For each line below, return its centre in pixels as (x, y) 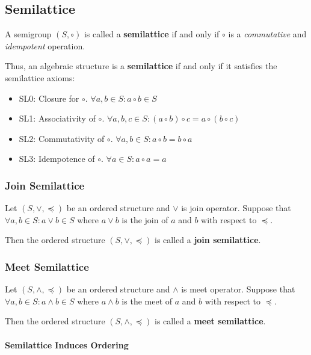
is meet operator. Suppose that (238, 289)
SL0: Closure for (49, 98)
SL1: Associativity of (57, 118)
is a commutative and (267, 34)
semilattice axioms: (40, 77)
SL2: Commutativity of (62, 138)
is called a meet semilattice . (210, 321)
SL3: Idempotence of (57, 159)
